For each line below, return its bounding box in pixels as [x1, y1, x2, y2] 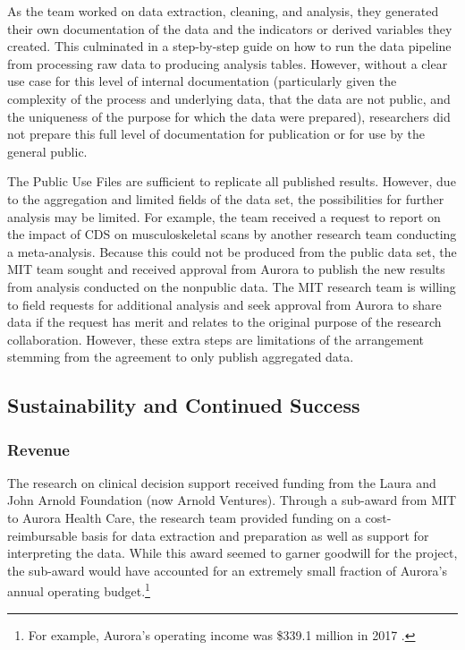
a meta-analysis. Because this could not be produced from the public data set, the [7, 242, 457, 261]
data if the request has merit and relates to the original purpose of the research [7, 312, 442, 331]
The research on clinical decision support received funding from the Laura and [7, 473, 436, 492]
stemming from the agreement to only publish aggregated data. [7, 347, 354, 366]
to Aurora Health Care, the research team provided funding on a [7, 509, 361, 527]
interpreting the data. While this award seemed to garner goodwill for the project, [7, 543, 458, 562]
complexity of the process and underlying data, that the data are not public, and [7, 89, 451, 107]
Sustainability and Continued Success [7, 391, 360, 419]
